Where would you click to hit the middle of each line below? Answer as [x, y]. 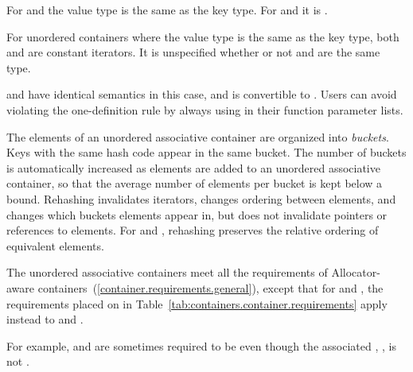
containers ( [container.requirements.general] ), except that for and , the [210, 287]
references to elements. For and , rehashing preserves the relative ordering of [193, 230]
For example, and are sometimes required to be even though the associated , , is [201, 345]
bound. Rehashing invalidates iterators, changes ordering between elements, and [201, 198]
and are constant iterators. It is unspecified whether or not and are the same [193, 52]
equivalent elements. [55, 245]
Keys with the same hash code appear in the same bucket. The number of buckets [206, 152]
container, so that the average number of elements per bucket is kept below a [195, 183]
